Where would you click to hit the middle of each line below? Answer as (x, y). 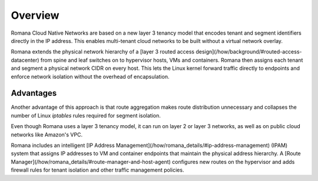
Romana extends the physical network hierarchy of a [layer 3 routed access (102, 52)
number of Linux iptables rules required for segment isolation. (86, 115)
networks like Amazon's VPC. (47, 135)
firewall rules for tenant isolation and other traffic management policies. (97, 170)
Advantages (34, 93)
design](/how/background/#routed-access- (249, 52)
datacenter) (25, 60)
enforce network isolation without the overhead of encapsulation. (90, 76)
